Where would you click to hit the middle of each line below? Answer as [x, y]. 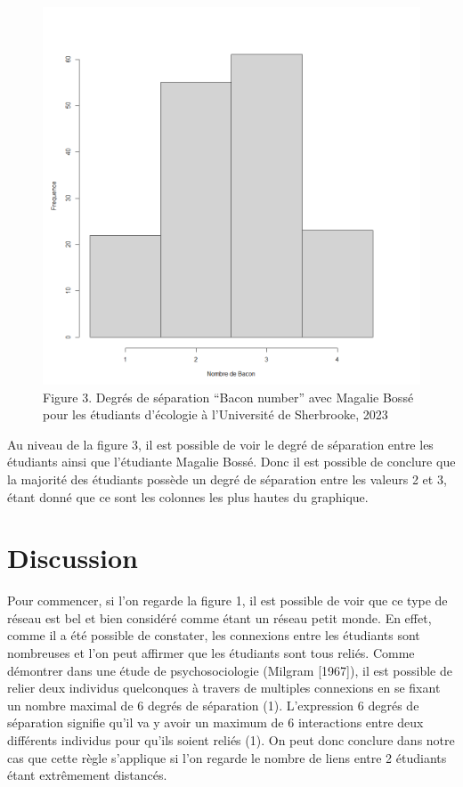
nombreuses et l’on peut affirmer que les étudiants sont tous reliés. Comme [211, 653]
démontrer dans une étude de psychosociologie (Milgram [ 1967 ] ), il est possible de [230, 670]
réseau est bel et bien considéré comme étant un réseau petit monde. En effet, [219, 617]
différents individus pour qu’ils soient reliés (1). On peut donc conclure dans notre [231, 740]
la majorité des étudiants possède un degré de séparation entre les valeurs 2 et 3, [227, 479]
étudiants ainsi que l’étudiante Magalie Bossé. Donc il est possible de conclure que [231, 462]
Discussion [73, 558]
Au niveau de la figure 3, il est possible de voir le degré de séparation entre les [220, 444]
